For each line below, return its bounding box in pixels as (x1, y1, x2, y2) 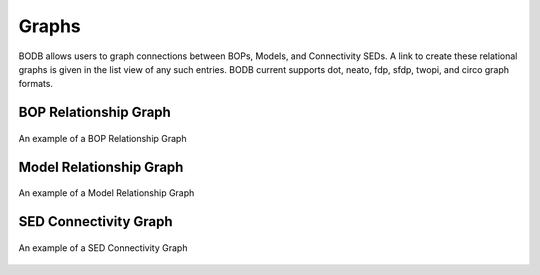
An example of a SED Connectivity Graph (18, 241, 188, 254)
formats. (18, 78, 54, 90)
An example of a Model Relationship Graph (18, 187, 195, 199)
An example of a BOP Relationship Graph (18, 132, 187, 144)
